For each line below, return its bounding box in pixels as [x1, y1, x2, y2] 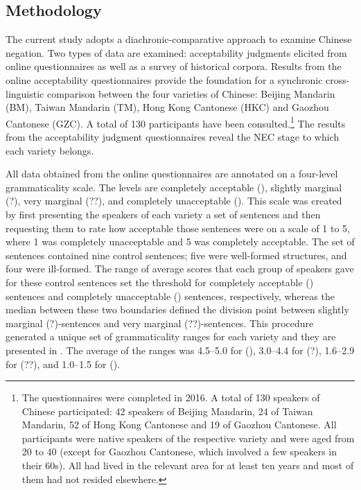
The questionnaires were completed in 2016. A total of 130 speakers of [21, 390, 320, 405]
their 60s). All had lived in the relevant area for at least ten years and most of [21, 458, 354, 473]
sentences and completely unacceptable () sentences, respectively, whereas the [6, 288, 335, 303]
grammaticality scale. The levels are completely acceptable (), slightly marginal [6, 180, 342, 194]
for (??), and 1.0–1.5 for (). [6, 356, 120, 371]
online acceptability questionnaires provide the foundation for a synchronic [6, 72, 323, 87]
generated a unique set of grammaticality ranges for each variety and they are [6, 329, 336, 344]
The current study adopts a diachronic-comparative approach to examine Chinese [6, 32, 352, 46]
